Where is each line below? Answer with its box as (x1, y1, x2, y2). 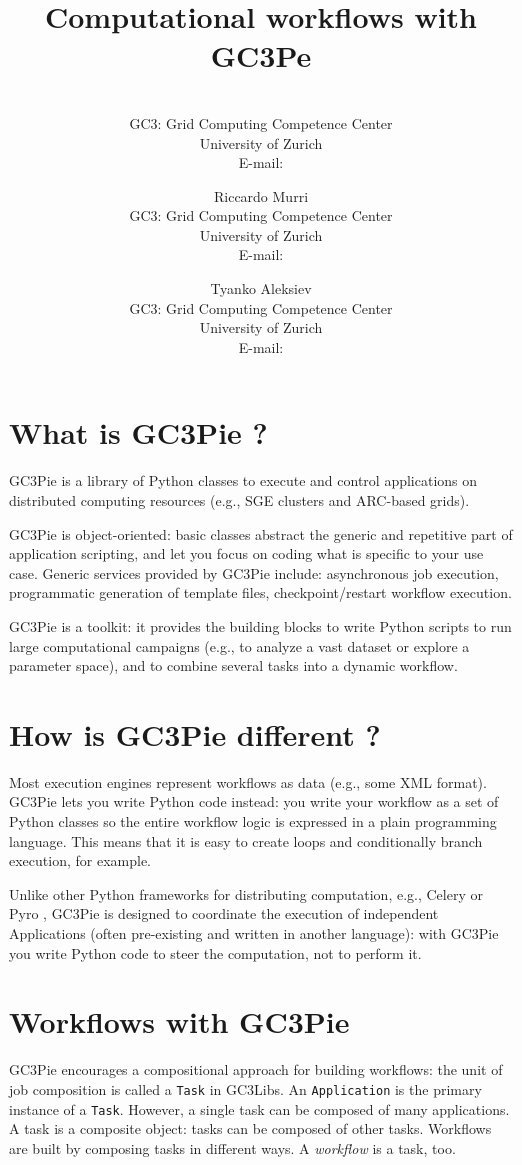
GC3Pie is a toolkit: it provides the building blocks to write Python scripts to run (9, 615, 512, 636)
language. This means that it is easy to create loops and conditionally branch (9, 830, 483, 851)
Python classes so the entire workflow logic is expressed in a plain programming (9, 811, 497, 832)
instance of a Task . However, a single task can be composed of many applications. (9, 1098, 510, 1119)
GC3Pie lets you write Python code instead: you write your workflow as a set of (9, 791, 499, 812)
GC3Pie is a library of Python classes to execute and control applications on (9, 470, 478, 491)
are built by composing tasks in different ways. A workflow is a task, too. (9, 1137, 456, 1158)
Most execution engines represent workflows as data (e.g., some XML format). (9, 771, 487, 792)
